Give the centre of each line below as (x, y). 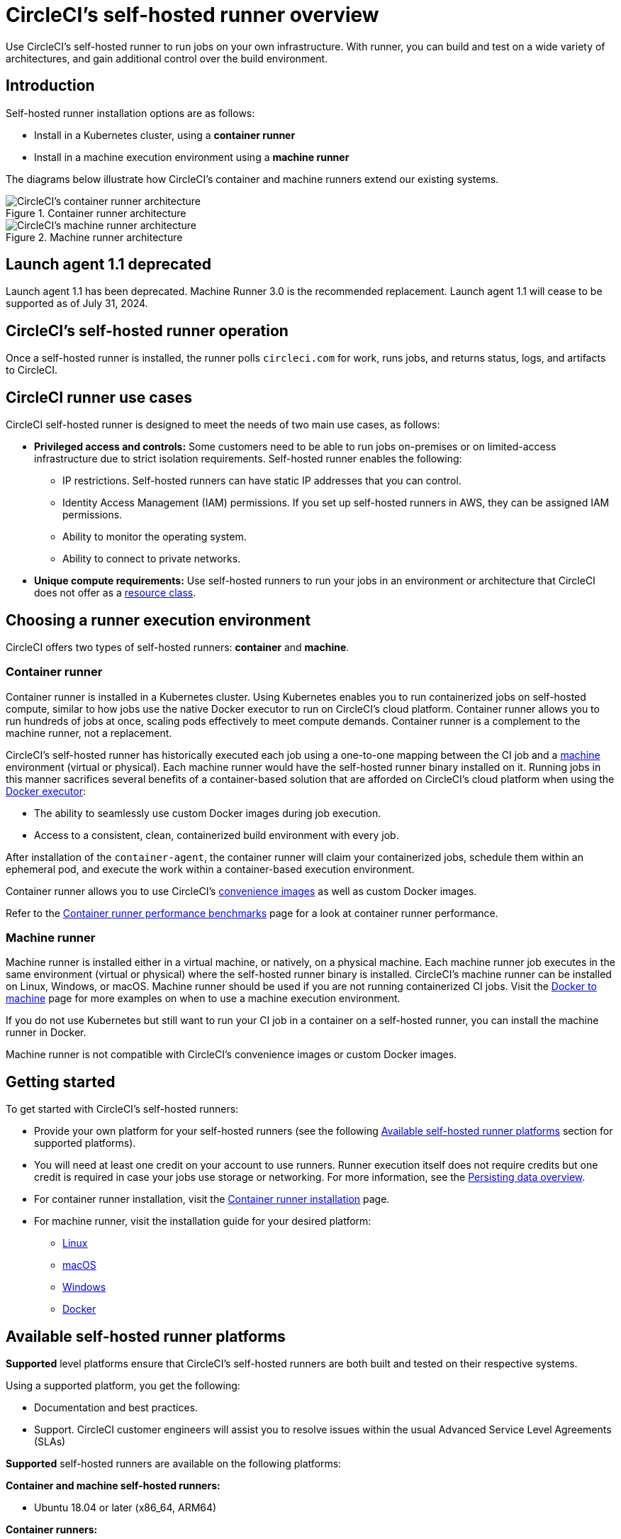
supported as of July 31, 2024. (77, 304)
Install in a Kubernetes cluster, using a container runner (165, 135)
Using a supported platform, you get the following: (123, 1386)
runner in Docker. (46, 1033)
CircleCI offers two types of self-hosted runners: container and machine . (178, 647)
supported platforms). (85, 1143)
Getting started (61, 1082)
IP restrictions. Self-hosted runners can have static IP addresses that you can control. (262, 481)
